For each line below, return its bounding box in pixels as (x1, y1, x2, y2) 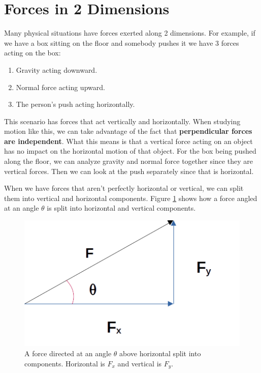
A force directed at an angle (24, 348, 112, 358)
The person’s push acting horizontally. (16, 99, 135, 109)
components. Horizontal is (24, 358, 105, 368)
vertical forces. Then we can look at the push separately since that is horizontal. (4, 165, 254, 176)
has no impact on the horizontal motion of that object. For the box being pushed (4, 146, 256, 156)
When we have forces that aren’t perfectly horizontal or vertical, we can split (4, 183, 244, 193)
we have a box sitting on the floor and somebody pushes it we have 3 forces (4, 37, 239, 48)
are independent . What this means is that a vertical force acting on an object (4, 135, 253, 146)
